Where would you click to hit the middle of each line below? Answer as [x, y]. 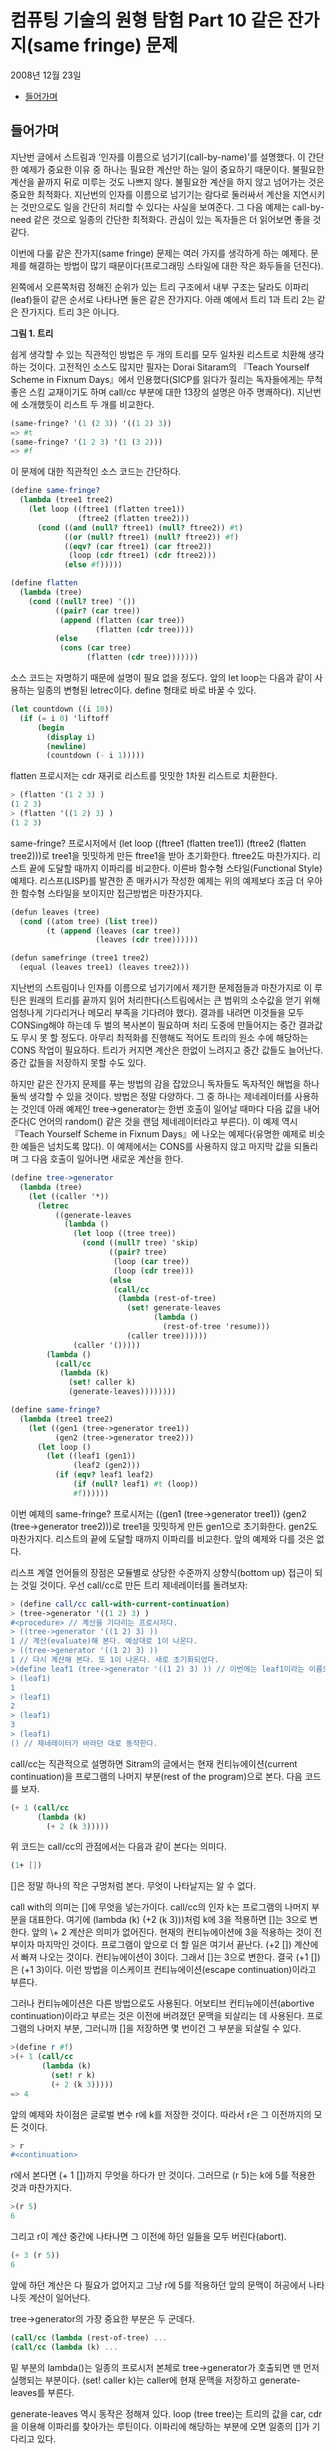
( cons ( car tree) [95, 648]
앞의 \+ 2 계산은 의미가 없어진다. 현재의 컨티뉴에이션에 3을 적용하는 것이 [171, 1932]
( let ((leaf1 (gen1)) [91, 1456]
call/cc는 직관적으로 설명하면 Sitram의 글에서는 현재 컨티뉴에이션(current [154, 1763]
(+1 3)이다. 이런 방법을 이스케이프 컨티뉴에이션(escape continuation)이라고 [168, 1970]
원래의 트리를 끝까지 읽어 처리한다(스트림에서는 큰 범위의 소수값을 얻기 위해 [174, 1000]
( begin [50, 727]
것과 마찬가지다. [41, 2188]
